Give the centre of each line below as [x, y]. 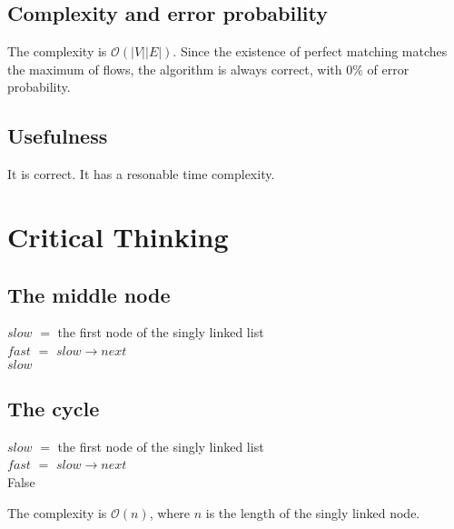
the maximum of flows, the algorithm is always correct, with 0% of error [208, 69]
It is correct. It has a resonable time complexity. [141, 174]
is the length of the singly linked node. [313, 512]
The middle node [89, 294]
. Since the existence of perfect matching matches [310, 51]
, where [170, 512]
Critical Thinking [118, 236]
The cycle [54, 408]
